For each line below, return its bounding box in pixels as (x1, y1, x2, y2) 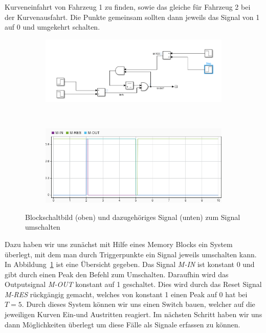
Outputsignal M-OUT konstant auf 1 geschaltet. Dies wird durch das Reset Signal (5, 279, 262, 290)
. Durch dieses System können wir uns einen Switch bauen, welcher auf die (21, 299, 255, 309)
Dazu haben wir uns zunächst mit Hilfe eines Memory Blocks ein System (5, 238, 233, 249)
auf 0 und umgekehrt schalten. (5, 21, 100, 32)
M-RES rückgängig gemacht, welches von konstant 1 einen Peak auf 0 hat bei (5, 288, 248, 299)
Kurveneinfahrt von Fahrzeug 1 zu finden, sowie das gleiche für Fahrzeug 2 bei (5, 2, 251, 12)
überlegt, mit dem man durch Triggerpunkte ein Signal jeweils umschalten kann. (5, 249, 257, 259)
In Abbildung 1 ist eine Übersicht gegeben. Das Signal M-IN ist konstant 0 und (5, 259, 255, 270)
